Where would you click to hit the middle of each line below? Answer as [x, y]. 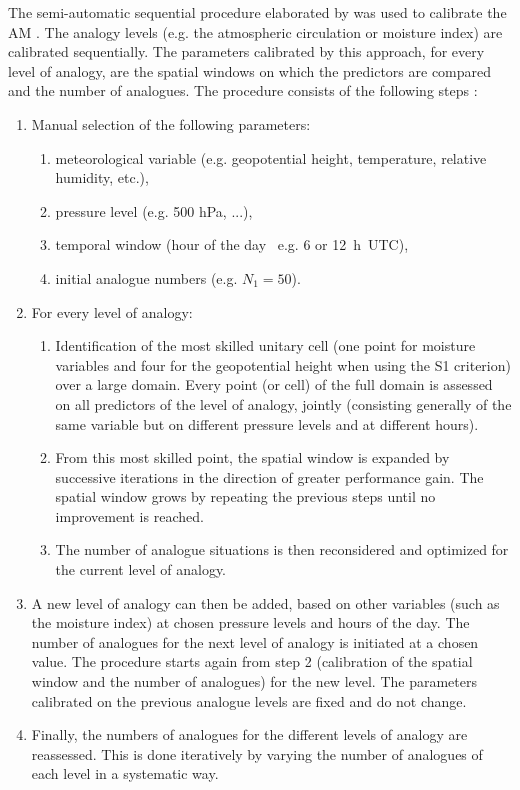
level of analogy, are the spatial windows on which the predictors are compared [250, 70]
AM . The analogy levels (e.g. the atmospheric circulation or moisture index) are [255, 31]
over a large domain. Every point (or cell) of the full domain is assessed [274, 384]
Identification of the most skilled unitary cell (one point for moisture [265, 345]
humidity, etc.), [102, 177]
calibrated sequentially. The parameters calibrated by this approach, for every [246, 51]
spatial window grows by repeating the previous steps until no [245, 496]
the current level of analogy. [141, 569]
